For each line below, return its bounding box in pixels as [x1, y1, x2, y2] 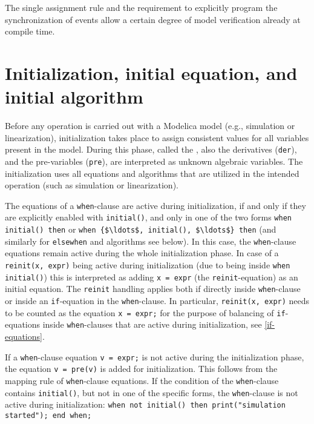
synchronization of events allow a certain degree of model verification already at [5, 13, 301, 25]
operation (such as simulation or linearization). [5, 179, 178, 191]
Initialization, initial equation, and [5, 60, 298, 85]
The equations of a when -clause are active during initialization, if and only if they [5, 199, 306, 211]
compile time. [5, 25, 55, 38]
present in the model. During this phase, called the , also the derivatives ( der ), [5, 143, 297, 156]
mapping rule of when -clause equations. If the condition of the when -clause [5, 374, 279, 386]
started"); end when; [5, 411, 92, 420]
